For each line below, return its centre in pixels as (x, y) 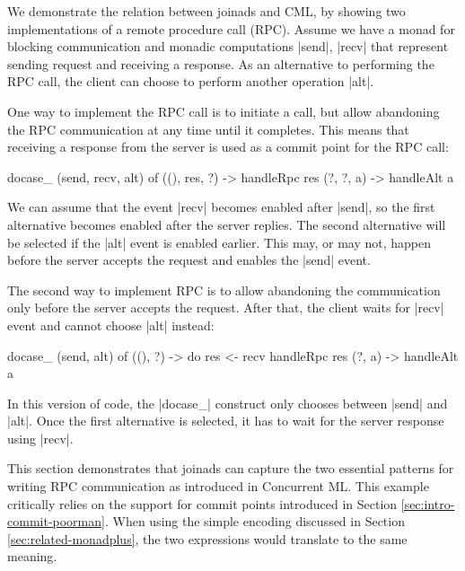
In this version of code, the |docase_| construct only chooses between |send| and (228, 403)
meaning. (32, 556)
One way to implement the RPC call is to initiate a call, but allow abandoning (224, 111)
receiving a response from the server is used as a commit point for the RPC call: (228, 147)
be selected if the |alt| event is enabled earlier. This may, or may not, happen (219, 242)
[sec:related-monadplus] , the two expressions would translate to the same (207, 538)
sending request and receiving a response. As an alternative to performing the (221, 63)
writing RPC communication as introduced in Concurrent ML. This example (218, 486)
